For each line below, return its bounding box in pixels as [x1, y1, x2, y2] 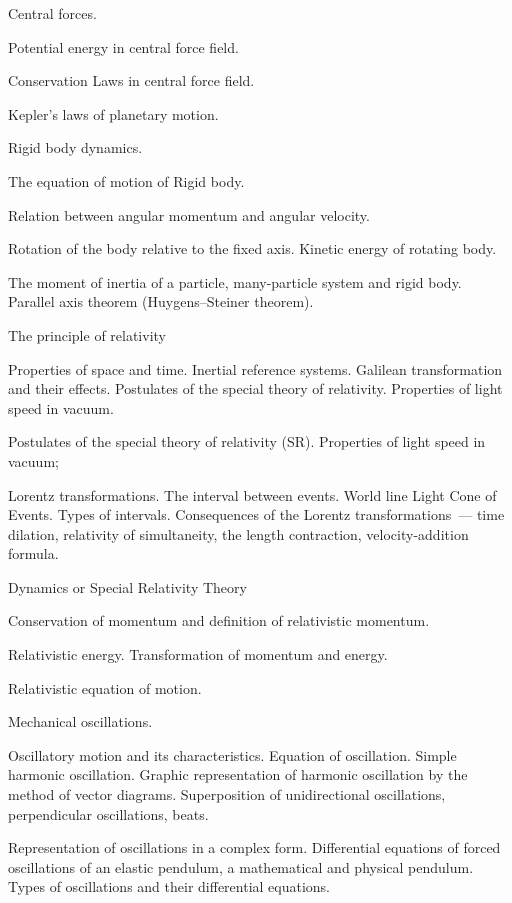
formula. [8, 543, 59, 564]
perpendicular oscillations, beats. [8, 803, 209, 824]
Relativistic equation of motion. [8, 677, 202, 698]
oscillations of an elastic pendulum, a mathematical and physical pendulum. [8, 856, 474, 877]
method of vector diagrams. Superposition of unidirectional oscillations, [8, 784, 446, 805]
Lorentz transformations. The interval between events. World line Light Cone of [8, 484, 497, 505]
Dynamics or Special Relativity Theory [8, 576, 247, 597]
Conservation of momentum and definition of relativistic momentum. [8, 610, 430, 631]
